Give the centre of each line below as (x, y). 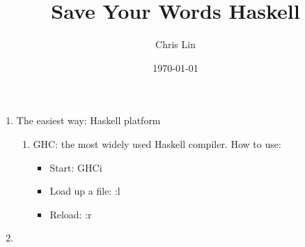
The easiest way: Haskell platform (88, 120)
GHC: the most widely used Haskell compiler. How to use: (157, 143)
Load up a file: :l (85, 191)
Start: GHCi (76, 167)
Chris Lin (175, 44)
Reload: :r (71, 214)
